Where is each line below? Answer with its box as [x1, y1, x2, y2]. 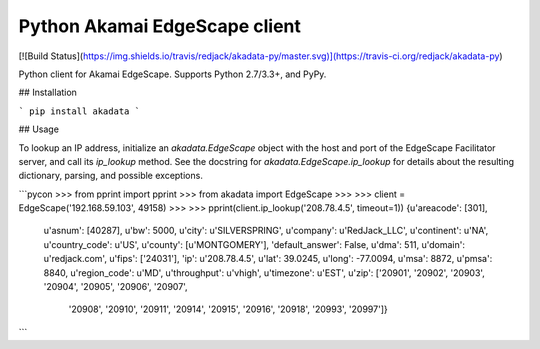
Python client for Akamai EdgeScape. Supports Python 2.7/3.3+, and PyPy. [18, 68, 327, 80]
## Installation [18, 86, 77, 99]
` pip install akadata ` [18, 105, 140, 117]
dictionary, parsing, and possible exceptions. [18, 170, 204, 182]
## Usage [18, 123, 60, 135]
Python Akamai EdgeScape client [18, 15, 302, 37]
